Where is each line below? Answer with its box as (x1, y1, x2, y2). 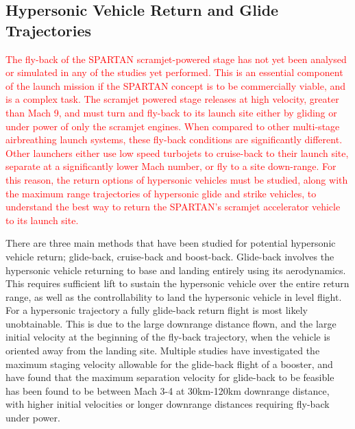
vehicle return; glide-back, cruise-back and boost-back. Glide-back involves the (5, 249, 334, 263)
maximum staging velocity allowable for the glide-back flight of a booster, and (5, 356, 333, 371)
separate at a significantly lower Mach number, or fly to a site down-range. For (5, 159, 336, 173)
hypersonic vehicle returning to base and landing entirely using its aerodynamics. (5, 262, 346, 277)
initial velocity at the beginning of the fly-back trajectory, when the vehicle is (5, 330, 330, 344)
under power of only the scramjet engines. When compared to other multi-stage (5, 119, 340, 133)
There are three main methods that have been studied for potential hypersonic (5, 236, 336, 250)
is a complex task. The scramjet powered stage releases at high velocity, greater (5, 92, 339, 106)
